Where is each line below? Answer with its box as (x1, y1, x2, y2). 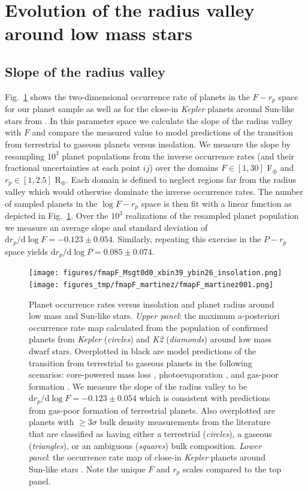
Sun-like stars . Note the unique (29, 462, 146, 475)
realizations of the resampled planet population (125, 209, 299, 222)
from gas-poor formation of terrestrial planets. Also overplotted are (29, 403, 275, 416)
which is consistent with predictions (139, 391, 270, 404)
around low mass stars (5, 21, 193, 46)
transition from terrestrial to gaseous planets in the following (29, 356, 252, 369)
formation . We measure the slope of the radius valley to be (29, 379, 247, 392)
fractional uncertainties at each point (5, 161, 141, 174)
